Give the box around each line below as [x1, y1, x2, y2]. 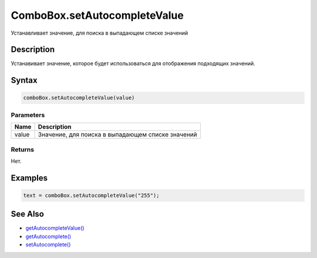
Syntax [11, 75, 38, 85]
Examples [11, 173, 48, 183]
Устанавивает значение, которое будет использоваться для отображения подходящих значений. [11, 60, 255, 67]
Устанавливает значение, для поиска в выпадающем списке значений [11, 29, 188, 36]
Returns [11, 145, 35, 153]
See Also [11, 209, 44, 219]
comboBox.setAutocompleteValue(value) [23, 95, 135, 101]
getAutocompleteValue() [25, 225, 85, 232]
